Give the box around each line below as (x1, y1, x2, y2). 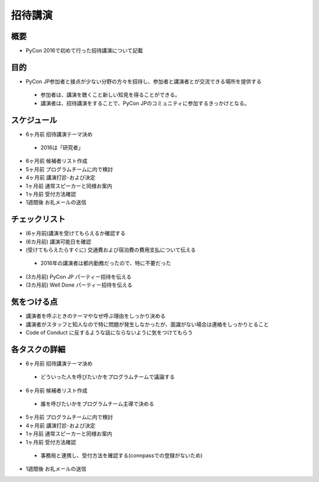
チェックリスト (11, 214, 66, 224)
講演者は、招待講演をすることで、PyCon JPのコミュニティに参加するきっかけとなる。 (40, 99, 250, 106)
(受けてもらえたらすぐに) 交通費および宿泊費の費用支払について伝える (25, 246, 196, 253)
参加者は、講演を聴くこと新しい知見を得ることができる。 (40, 92, 180, 99)
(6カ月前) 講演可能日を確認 (25, 238, 92, 245)
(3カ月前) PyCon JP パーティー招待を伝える (25, 273, 132, 280)
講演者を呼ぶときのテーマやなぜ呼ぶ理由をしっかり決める (25, 312, 165, 320)
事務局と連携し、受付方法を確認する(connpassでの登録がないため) (40, 452, 203, 459)
